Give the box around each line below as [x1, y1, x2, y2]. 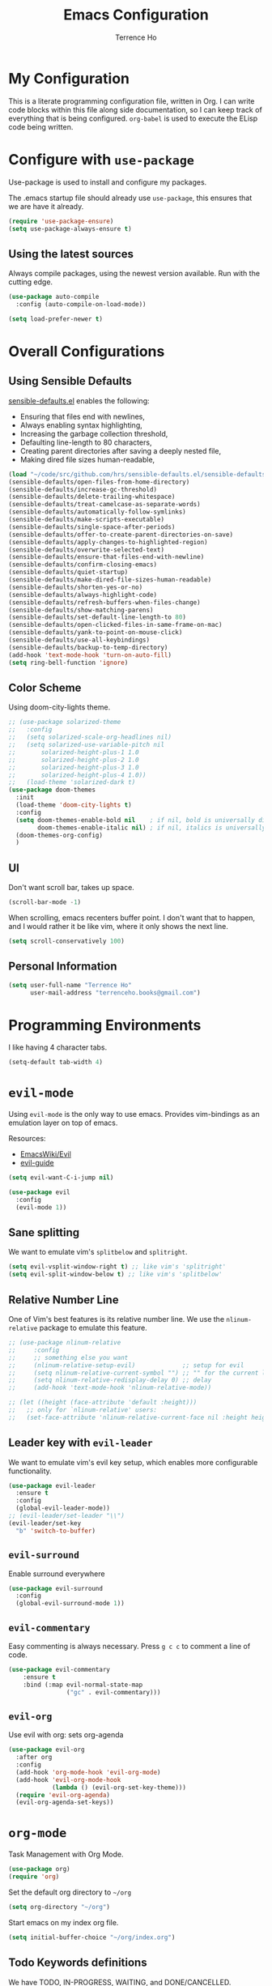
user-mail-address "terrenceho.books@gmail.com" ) [29, 988, 201, 997]
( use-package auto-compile [8, 293, 100, 301]
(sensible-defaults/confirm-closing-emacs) [8, 560, 158, 569]
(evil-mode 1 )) [15, 1203, 67, 1212]
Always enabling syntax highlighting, [19, 420, 143, 430]
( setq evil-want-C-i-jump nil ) [8, 1174, 114, 1182]
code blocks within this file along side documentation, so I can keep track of [8, 104, 263, 114]
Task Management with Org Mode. [8, 1849, 124, 1860]
